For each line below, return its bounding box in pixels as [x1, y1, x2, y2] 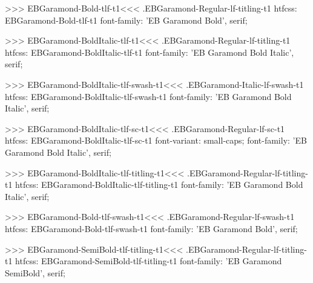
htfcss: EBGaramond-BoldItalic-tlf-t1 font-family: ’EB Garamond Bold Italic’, [5, 45, 294, 58]
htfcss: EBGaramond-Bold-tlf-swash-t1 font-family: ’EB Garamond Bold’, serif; [5, 222, 298, 235]
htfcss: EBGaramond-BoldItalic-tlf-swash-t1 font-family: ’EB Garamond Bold [5, 90, 292, 102]
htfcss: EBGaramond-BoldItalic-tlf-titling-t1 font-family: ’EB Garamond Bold [15, 178, 303, 191]
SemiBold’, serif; [5, 266, 65, 279]
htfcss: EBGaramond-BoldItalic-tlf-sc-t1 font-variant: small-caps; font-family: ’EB [5, 134, 307, 147]
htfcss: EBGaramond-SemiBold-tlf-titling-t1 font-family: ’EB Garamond [15, 255, 282, 267]
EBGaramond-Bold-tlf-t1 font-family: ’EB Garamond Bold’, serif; [5, 13, 248, 26]
